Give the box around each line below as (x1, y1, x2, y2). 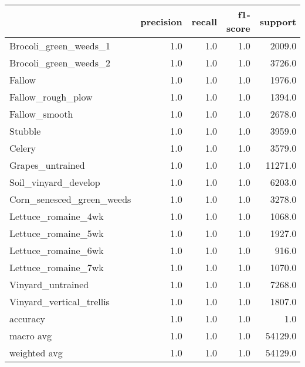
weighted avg (9, 346, 63, 359)
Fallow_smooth (9, 107, 73, 121)
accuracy (9, 312, 45, 325)
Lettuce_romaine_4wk (9, 209, 104, 223)
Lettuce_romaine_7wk (9, 261, 104, 274)
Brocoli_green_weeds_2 (9, 56, 110, 69)
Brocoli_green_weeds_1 (9, 39, 110, 52)
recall (191, 14, 218, 28)
